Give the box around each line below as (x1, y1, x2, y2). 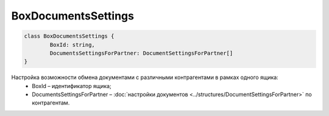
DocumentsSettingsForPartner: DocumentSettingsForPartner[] (49, 49, 233, 56)
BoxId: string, (49, 41, 96, 48)
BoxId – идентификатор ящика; (32, 82, 112, 89)
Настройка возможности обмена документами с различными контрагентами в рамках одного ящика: (11, 73, 278, 81)
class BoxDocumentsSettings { (24, 33, 115, 39)
